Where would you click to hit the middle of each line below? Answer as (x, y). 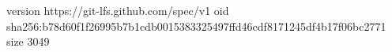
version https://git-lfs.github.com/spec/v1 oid (118, 10)
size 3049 (28, 41)
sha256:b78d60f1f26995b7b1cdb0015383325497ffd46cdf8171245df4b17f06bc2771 (196, 26)
